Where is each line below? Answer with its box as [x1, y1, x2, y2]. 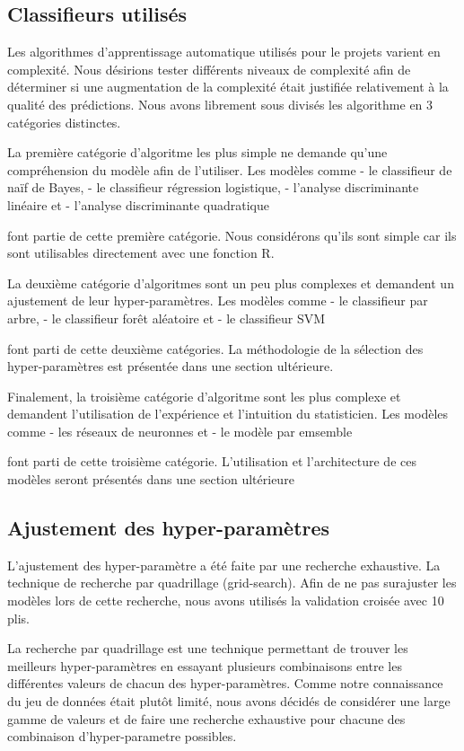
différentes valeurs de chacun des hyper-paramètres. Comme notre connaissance [7, 674, 443, 693]
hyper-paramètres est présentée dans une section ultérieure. [7, 357, 334, 375]
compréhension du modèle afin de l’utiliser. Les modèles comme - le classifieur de [7, 160, 452, 179]
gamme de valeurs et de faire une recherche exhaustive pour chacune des [7, 709, 406, 728]
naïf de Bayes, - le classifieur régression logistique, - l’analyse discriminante [7, 178, 419, 197]
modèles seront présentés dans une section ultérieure [7, 470, 294, 489]
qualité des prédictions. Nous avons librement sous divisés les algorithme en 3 [7, 94, 433, 113]
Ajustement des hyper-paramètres [7, 514, 330, 542]
